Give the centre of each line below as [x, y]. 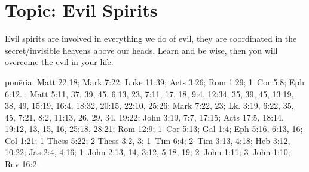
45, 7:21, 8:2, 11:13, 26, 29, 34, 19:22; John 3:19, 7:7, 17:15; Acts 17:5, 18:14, [144, 117]
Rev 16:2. [22, 164]
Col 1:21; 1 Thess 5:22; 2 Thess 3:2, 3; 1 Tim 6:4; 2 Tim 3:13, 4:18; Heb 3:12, [148, 140]
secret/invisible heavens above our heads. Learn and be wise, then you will [141, 50]
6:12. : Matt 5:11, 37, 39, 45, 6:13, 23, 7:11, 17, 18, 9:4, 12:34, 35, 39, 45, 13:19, [149, 93]
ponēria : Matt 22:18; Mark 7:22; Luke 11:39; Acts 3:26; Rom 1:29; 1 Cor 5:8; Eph [154, 82]
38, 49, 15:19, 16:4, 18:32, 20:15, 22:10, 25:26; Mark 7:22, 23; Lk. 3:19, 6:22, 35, [149, 105]
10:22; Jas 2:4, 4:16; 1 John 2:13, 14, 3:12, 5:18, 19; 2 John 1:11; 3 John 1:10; [148, 152]
